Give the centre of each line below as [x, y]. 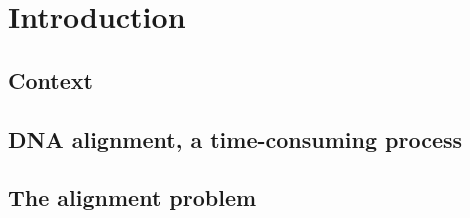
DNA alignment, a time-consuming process [235, 138]
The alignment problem [132, 197]
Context [50, 79]
